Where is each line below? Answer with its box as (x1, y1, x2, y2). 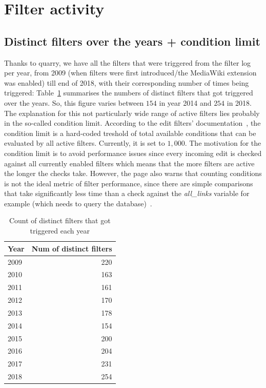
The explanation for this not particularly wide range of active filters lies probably (4, 107, 260, 118)
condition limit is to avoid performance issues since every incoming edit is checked (4, 147, 262, 158)
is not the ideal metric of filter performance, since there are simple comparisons (4, 178, 253, 188)
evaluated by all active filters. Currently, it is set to (4, 138, 165, 148)
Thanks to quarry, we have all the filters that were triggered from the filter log (4, 57, 251, 68)
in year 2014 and (159, 97, 212, 108)
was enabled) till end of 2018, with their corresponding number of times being (4, 77, 249, 88)
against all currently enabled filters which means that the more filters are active (4, 158, 255, 168)
